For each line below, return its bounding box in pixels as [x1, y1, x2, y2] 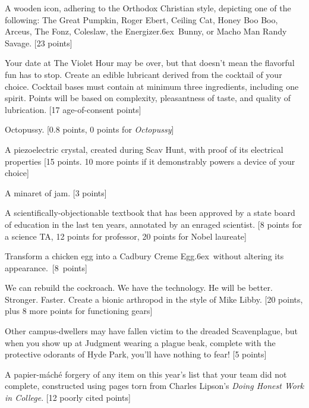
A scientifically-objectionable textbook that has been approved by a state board [5, 206, 295, 219]
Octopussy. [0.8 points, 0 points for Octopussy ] [5, 123, 174, 136]
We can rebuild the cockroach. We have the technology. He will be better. [5, 281, 273, 294]
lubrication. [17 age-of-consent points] [5, 103, 141, 115]
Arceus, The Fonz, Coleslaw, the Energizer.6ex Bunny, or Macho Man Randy [5, 25, 287, 37]
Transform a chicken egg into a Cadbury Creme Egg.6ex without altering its [5, 250, 284, 262]
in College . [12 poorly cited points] [5, 391, 131, 404]
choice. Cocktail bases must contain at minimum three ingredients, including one [5, 80, 299, 92]
